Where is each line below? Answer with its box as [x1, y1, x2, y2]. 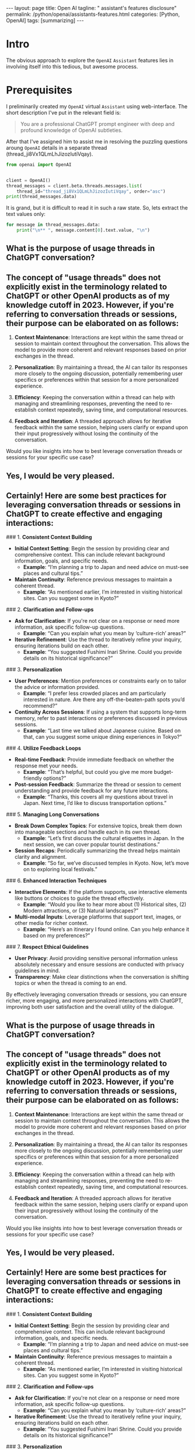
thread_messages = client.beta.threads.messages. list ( [6, 183, 142, 188]
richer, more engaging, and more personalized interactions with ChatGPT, [6, 997, 183, 1005]
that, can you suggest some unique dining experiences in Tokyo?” [23, 733, 182, 741]
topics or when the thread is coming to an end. [14, 979, 127, 987]
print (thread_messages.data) [6, 194, 77, 200]
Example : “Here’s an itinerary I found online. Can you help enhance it [23, 926, 190, 933]
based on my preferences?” [23, 932, 90, 939]
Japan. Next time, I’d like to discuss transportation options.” [23, 800, 167, 807]
